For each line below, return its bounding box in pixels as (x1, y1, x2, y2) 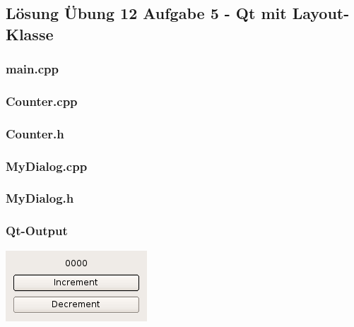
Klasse (6, 23, 54, 44)
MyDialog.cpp (6, 157, 88, 174)
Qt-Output (6, 222, 68, 239)
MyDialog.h (6, 189, 74, 207)
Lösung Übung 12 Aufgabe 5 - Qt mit (6, 2, 287, 24)
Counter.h (6, 124, 64, 142)
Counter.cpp (6, 92, 78, 109)
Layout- (292, 2, 350, 24)
